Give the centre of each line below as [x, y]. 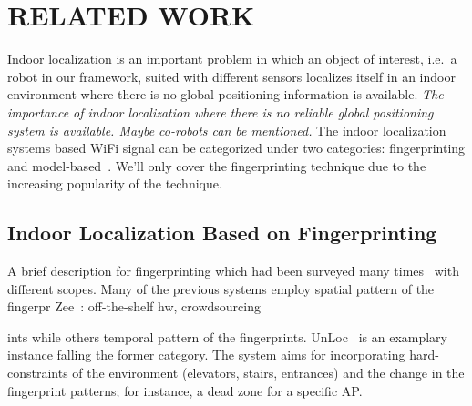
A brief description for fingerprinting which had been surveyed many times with [233, 271]
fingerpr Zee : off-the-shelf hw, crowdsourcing [134, 306]
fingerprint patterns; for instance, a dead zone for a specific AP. [185, 390]
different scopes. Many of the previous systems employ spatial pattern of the [221, 288]
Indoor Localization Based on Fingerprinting [222, 233]
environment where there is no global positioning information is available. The [226, 94]
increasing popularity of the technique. [115, 183]
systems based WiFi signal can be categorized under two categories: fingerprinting [236, 148]
